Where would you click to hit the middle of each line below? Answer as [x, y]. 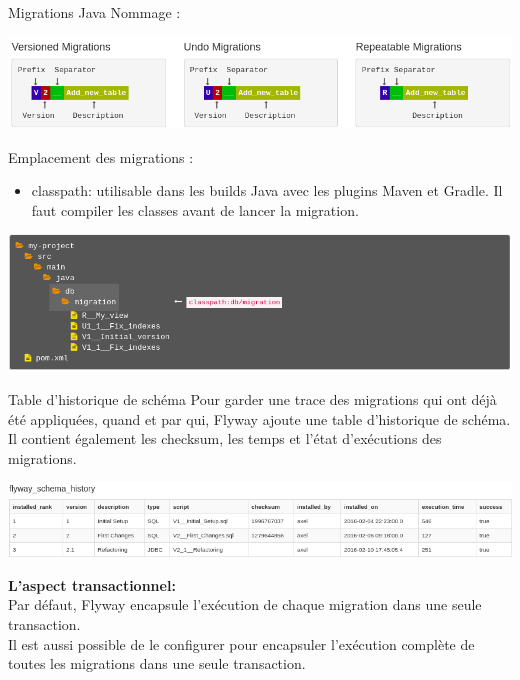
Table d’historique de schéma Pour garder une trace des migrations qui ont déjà [252, 398]
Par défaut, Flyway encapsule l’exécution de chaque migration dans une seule [245, 604]
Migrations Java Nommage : [94, 12]
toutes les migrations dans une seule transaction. [157, 663]
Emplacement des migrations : [101, 156]
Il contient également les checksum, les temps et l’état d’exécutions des [225, 438]
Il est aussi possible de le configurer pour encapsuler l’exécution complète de [241, 643]
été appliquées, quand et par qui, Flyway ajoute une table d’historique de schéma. [259, 418]
